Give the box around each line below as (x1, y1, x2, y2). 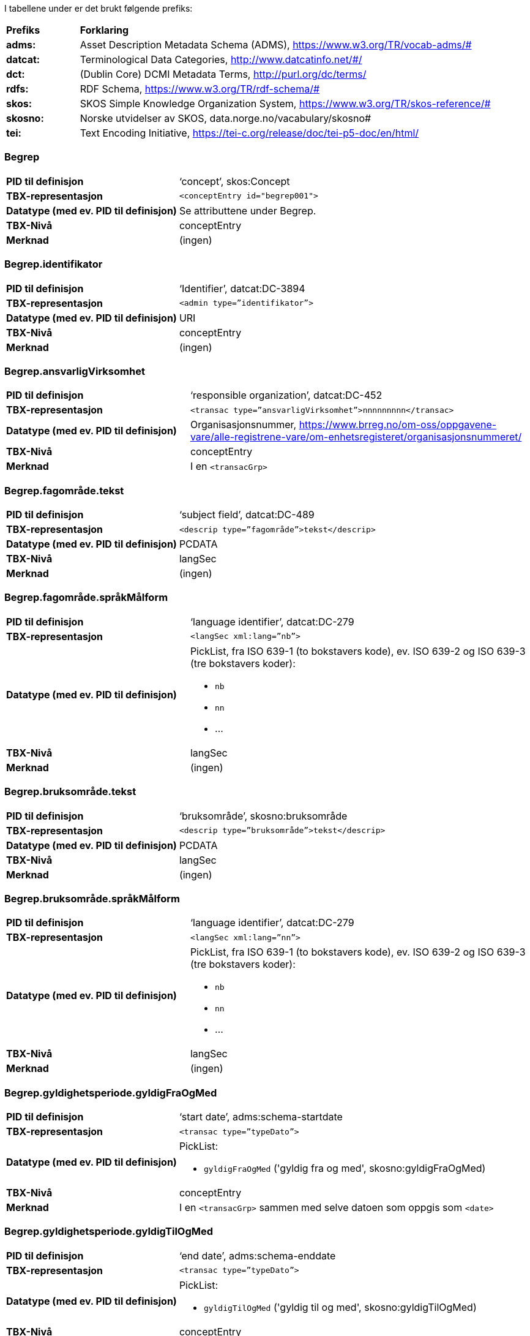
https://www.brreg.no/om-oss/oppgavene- (299, 418, 497, 431)
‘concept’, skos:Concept (179, 175, 290, 187)
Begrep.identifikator (4, 258, 103, 271)
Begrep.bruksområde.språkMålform (4, 892, 180, 905)
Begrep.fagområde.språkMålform (4, 591, 168, 604)
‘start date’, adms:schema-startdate (179, 1111, 343, 1123)
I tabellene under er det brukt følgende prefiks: (4, 3, 193, 13)
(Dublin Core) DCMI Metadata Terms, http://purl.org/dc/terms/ (80, 68, 367, 80)
